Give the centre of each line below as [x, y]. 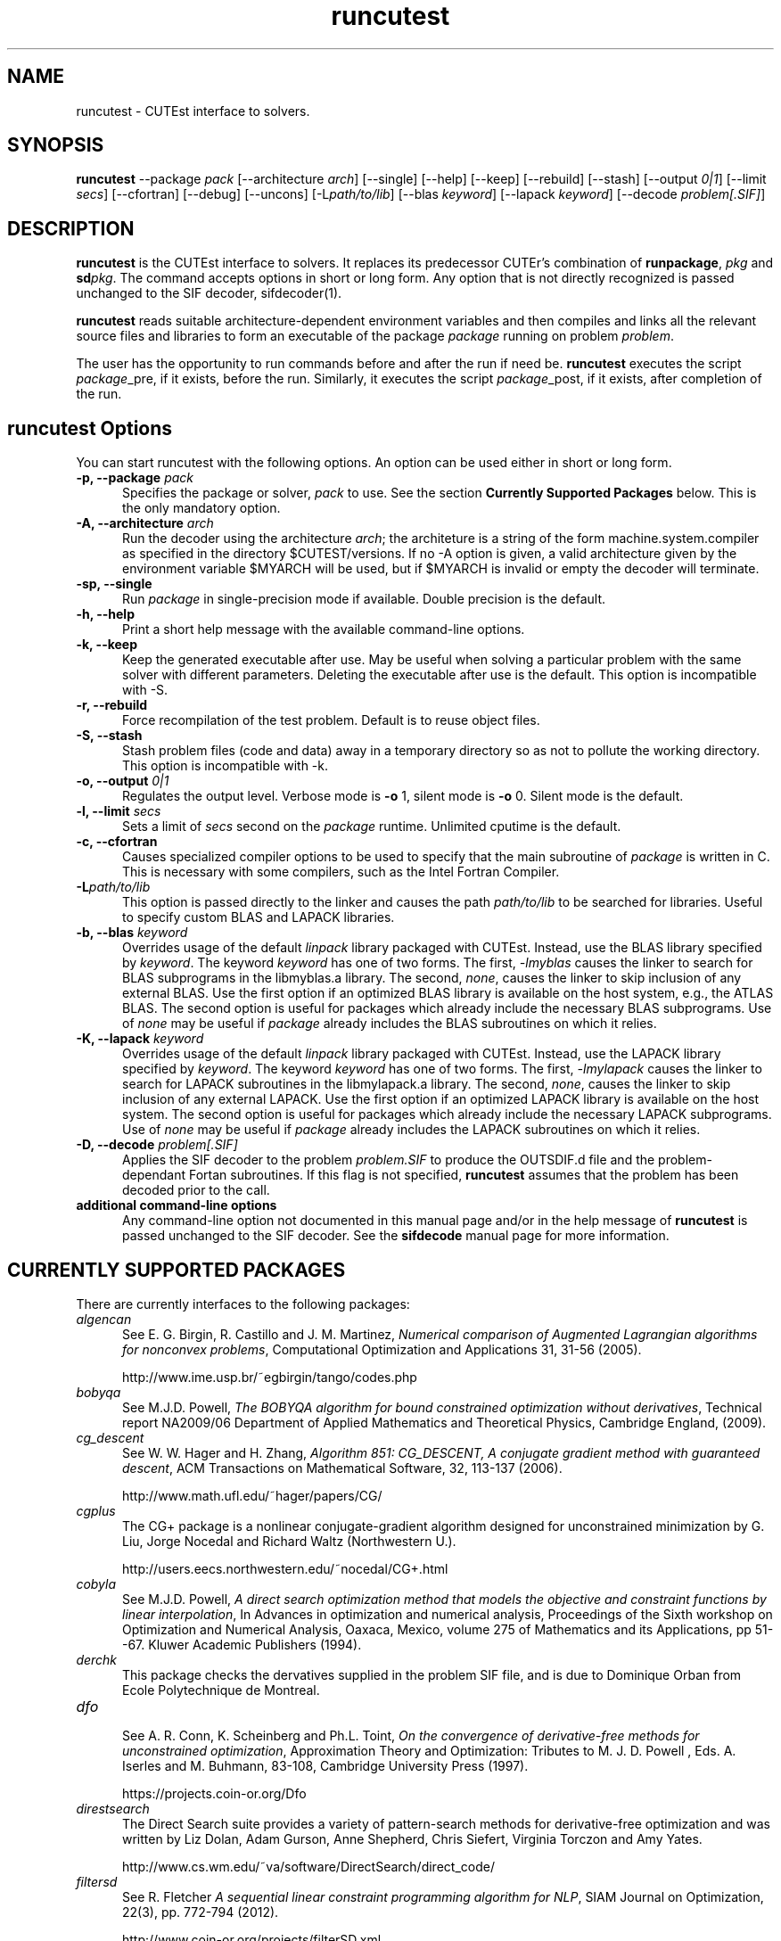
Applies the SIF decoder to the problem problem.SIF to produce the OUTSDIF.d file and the [389, 1160]
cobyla [96, 1583]
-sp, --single [114, 584]
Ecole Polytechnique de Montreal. [221, 1690]
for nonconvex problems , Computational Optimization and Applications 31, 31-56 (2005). [382, 1349]
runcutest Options [90, 428]
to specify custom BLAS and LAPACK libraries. [259, 917]
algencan [104, 1319]
